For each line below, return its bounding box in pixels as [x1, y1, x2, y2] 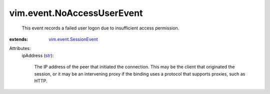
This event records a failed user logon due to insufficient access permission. [21, 25, 179, 31]
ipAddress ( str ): [21, 52, 54, 58]
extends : [9, 36, 28, 42]
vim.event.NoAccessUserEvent [9, 7, 143, 18]
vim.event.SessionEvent [48, 36, 98, 42]
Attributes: [9, 45, 31, 51]
